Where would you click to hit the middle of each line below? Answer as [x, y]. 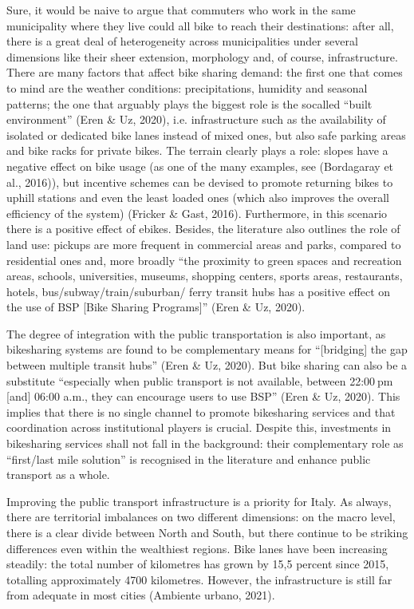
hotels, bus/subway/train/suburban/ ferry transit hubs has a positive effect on [199, 291]
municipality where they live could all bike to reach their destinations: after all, [200, 25]
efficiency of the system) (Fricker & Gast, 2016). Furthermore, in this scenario [197, 213]
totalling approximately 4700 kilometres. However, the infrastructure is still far [199, 579]
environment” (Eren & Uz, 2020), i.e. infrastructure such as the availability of [196, 119]
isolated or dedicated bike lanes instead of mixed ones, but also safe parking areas [206, 134]
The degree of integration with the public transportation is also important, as [196, 333]
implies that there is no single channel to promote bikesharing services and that [201, 411]
